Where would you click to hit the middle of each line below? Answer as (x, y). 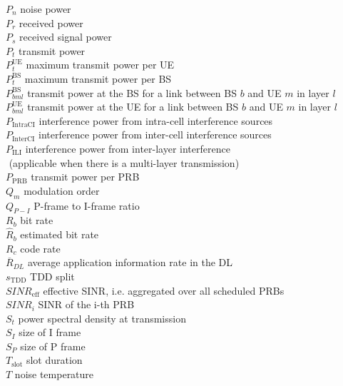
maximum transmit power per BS (98, 78)
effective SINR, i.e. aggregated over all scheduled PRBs (164, 290)
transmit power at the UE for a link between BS (133, 107)
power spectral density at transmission (102, 318)
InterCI (24, 139)
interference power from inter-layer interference (128, 148)
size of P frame (53, 346)
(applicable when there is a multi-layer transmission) (124, 162)
